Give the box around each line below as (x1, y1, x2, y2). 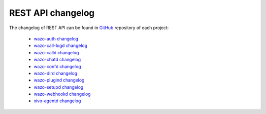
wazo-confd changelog (33, 63, 81, 69)
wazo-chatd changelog (33, 57, 81, 63)
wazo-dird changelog (33, 70, 77, 76)
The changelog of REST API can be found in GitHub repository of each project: (9, 25, 169, 31)
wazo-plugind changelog (33, 77, 85, 83)
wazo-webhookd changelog (33, 91, 91, 97)
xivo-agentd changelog (33, 98, 81, 104)
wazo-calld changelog (33, 49, 79, 55)
